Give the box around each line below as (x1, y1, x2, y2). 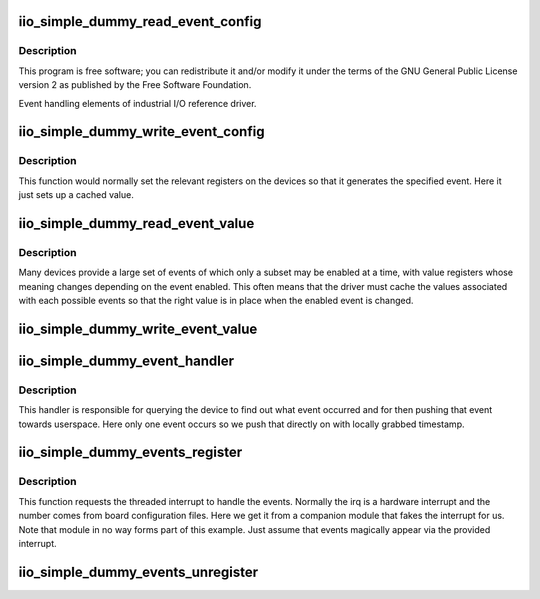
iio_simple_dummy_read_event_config (18, 13, 262, 30)
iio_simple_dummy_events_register (18, 444, 243, 461)
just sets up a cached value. (18, 189, 134, 201)
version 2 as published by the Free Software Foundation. (18, 79, 252, 91)
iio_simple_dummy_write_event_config (18, 123, 265, 140)
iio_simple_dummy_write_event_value (18, 320, 258, 337)
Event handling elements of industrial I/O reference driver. (18, 97, 257, 109)
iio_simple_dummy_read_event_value (18, 215, 255, 232)
